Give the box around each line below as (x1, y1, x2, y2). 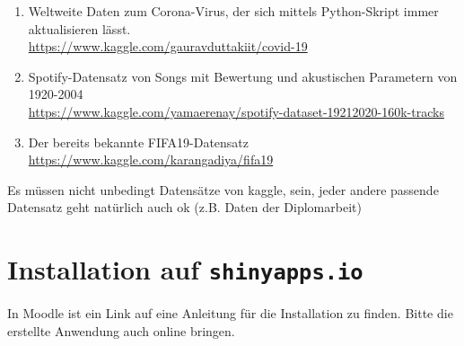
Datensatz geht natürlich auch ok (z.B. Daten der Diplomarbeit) (7, 198, 362, 217)
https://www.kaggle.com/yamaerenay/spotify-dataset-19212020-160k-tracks (28, 102, 444, 120)
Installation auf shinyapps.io (7, 251, 363, 288)
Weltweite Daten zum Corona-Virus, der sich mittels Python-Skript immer (28, 2, 439, 20)
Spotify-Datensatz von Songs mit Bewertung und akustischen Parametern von (28, 67, 458, 85)
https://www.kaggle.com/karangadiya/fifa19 (28, 150, 274, 169)
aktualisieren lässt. (28, 19, 131, 38)
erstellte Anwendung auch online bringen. (7, 321, 235, 340)
